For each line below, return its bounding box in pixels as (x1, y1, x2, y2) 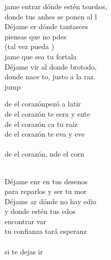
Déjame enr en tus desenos (5, 176, 88, 186)
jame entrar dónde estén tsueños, (5, 1, 107, 11)
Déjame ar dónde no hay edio (5, 196, 96, 206)
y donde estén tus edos (5, 206, 76, 216)
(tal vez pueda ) (5, 41, 54, 52)
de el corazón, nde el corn (5, 148, 85, 159)
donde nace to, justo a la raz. (5, 71, 96, 82)
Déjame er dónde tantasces (5, 21, 89, 32)
